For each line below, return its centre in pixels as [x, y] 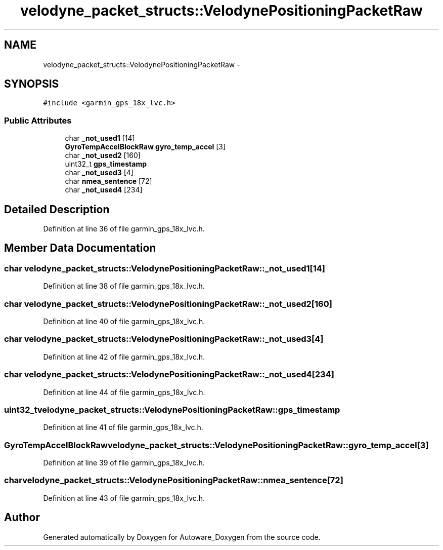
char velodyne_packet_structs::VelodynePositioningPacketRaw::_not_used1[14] [165, 268]
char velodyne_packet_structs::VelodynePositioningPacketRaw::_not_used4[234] [169, 375]
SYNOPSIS [32, 84]
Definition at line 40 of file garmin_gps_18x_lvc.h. [124, 321]
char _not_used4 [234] [104, 190]
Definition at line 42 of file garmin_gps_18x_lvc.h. [124, 357]
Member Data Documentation [80, 248]
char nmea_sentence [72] [108, 181]
